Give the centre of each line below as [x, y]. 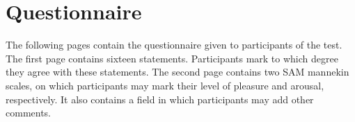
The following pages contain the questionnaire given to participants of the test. [174, 45]
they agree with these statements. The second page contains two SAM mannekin [177, 72]
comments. [29, 113]
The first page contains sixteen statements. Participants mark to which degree [172, 58]
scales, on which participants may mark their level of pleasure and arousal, [165, 85]
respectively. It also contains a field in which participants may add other [160, 99]
